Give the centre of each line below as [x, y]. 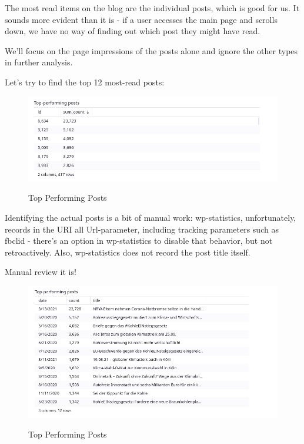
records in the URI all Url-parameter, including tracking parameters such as [142, 229]
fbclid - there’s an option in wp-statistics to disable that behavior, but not [139, 241]
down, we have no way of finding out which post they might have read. [133, 31]
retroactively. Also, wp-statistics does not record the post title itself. [128, 252]
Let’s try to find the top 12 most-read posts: [85, 82]
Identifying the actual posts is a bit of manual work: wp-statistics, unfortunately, [151, 217]
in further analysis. [39, 62]
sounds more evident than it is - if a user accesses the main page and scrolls [141, 19]
